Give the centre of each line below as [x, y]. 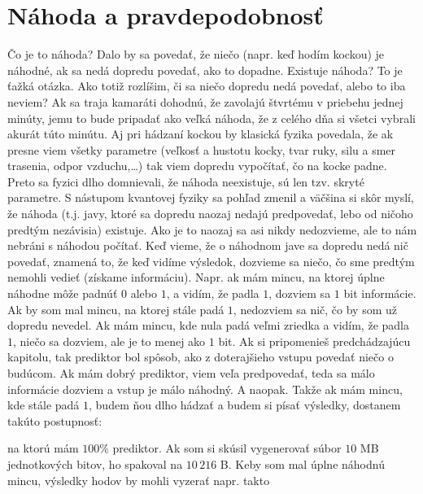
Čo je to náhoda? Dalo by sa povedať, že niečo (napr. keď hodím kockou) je [196, 54]
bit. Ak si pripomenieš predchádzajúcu [314, 341]
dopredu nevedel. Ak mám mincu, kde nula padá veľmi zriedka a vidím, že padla [208, 325]
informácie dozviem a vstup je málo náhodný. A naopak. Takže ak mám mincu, [205, 389]
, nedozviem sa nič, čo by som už [315, 309]
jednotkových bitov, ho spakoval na [95, 463]
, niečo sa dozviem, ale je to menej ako [109, 341]
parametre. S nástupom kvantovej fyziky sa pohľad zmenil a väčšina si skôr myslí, [211, 197]
